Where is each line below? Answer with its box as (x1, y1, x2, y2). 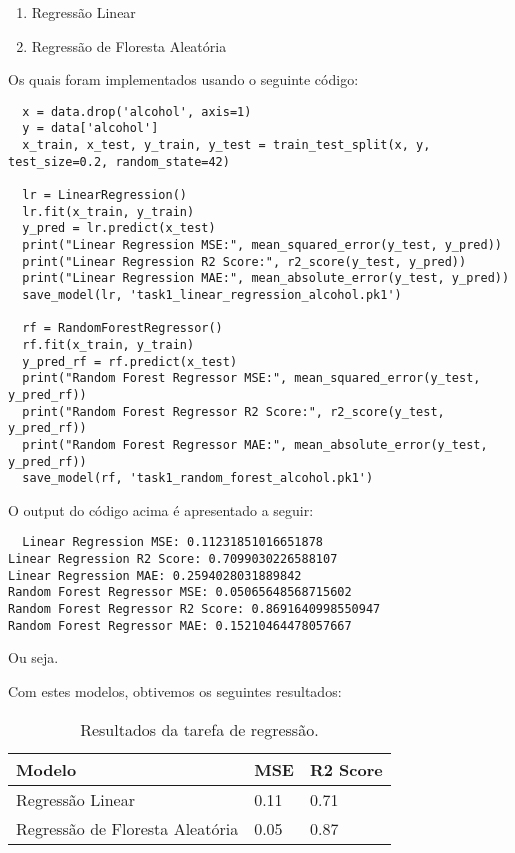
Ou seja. (8, 647, 59, 668)
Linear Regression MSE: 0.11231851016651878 (22, 535, 323, 550)
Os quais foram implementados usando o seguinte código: (8, 69, 359, 90)
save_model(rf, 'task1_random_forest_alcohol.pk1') (22, 471, 374, 486)
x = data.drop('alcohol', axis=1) (22, 104, 252, 119)
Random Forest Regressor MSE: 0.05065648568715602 (8, 585, 352, 600)
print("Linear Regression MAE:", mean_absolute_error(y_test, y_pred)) (22, 271, 510, 286)
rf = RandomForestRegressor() (22, 321, 223, 336)
